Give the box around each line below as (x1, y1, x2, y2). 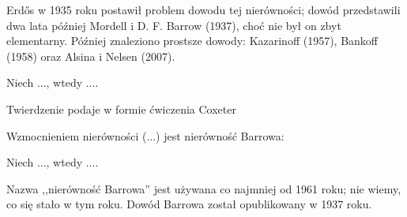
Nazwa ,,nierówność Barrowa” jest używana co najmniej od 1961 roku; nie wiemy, (6, 180, 401, 196)
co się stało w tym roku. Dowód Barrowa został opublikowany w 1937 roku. (6, 196, 372, 212)
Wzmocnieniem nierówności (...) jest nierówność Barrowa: (6, 127, 285, 144)
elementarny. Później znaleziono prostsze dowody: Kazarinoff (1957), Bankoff (6, 32, 379, 49)
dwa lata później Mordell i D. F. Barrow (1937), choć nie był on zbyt (6, 17, 341, 33)
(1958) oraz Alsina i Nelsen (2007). (6, 47, 175, 64)
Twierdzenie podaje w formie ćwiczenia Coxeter (6, 100, 236, 117)
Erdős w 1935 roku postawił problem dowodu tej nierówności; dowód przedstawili (6, 2, 401, 17)
